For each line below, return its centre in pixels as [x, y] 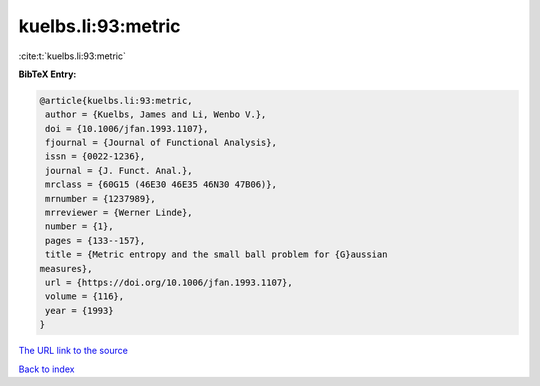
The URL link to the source [73, 351]
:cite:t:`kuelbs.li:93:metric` [72, 56]
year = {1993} [79, 310]
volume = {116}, [85, 296]
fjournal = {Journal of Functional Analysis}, [161, 143]
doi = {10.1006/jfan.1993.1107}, [127, 128]
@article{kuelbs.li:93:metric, [116, 100]
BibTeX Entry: [47, 74]
